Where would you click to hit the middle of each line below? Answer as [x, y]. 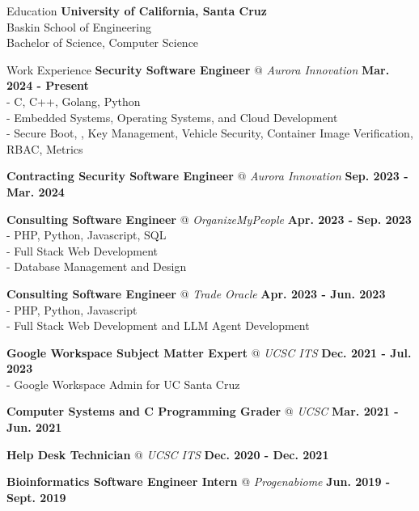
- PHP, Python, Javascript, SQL [87, 235]
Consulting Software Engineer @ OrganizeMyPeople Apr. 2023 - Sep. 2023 [209, 219]
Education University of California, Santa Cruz [137, 11]
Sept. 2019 [36, 497]
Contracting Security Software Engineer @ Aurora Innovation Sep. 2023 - [207, 176]
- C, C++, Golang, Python [74, 101]
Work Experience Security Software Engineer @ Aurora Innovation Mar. [198, 69]
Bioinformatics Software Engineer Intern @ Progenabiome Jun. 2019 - [199, 481]
